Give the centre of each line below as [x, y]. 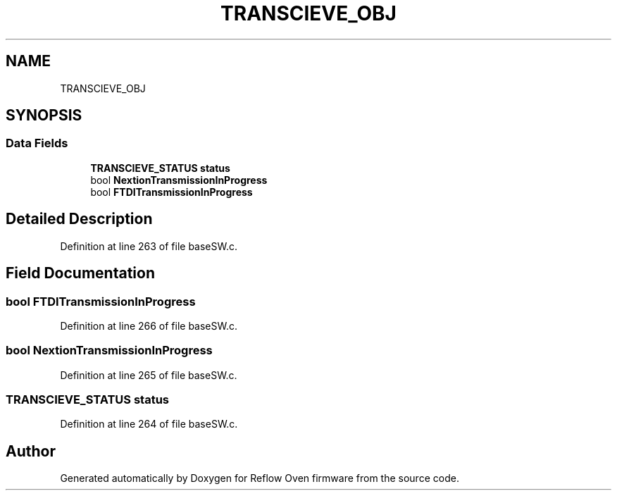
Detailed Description [79, 219]
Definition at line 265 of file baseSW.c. [149, 375]
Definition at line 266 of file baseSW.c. [149, 325]
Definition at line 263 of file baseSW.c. [149, 246]
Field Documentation [80, 273]
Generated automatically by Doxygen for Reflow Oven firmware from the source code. [260, 478]
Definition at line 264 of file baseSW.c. [149, 424]
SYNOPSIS [44, 116]
